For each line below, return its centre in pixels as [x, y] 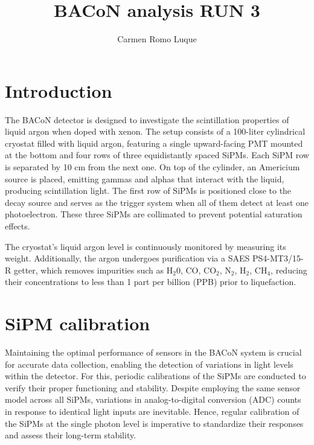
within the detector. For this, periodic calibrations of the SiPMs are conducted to [155, 376]
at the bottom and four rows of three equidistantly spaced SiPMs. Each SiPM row [157, 155]
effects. [18, 226]
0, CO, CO [196, 270]
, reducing [289, 270]
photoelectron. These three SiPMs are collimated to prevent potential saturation [154, 214]
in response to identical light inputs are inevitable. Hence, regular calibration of [152, 411]
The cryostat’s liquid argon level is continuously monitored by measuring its [146, 246]
